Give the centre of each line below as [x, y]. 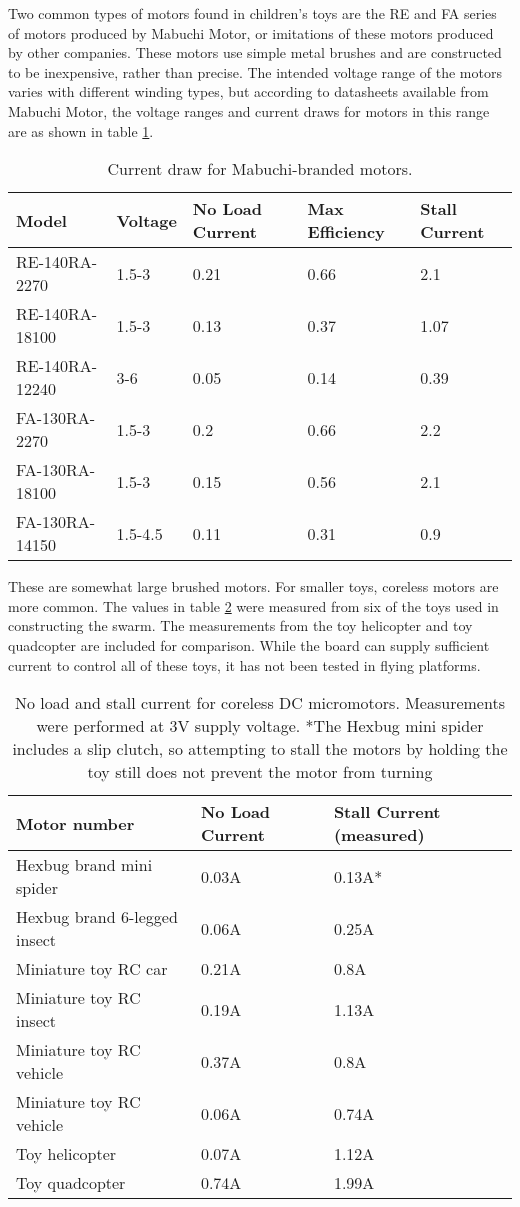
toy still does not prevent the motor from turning [260, 772]
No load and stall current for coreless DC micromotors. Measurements [260, 703]
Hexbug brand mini [84, 865]
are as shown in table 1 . [81, 130]
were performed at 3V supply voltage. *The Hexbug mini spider [260, 726]
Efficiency [346, 232]
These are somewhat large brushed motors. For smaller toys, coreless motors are [253, 586]
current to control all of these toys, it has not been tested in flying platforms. [244, 664]
